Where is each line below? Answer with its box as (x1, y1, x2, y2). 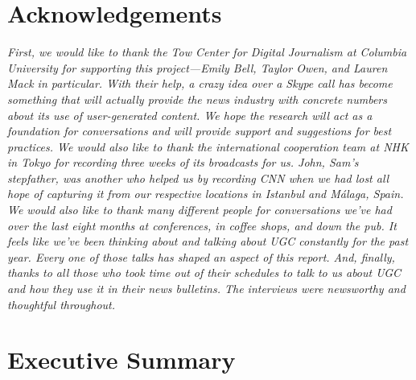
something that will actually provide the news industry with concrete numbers (7, 90, 387, 107)
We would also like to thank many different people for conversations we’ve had (7, 201, 392, 218)
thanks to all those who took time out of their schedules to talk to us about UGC (7, 264, 402, 281)
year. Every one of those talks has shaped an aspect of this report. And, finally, (7, 248, 395, 265)
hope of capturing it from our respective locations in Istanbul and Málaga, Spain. (7, 185, 404, 202)
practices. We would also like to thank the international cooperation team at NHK (7, 138, 409, 155)
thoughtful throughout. (7, 295, 116, 312)
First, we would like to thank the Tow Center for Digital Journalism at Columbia (7, 43, 407, 60)
